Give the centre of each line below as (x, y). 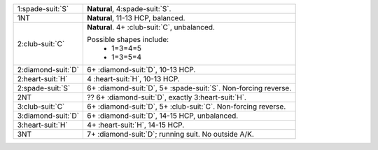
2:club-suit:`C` (41, 44)
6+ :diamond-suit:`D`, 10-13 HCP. (141, 70)
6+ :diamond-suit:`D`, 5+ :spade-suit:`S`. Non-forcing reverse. (189, 88)
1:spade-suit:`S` (43, 9)
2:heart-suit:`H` (42, 79)
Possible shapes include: (128, 40)
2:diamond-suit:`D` (48, 70)
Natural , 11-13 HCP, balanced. (136, 18)
